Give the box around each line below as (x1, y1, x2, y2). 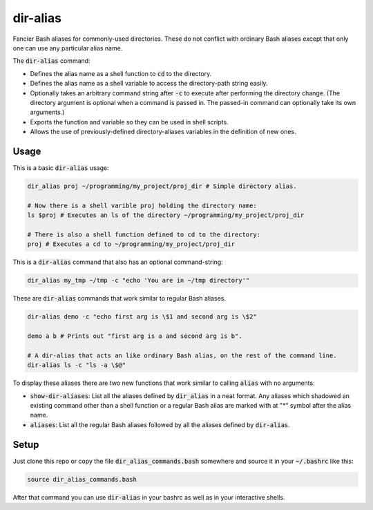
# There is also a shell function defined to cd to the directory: (27, 230, 261, 238)
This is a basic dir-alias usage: (12, 163, 109, 172)
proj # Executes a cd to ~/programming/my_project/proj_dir (27, 240, 236, 248)
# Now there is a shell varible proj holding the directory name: (27, 201, 257, 209)
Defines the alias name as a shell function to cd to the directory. (30, 69, 212, 77)
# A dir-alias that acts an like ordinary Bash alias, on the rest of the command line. (27, 351, 338, 359)
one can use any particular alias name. (12, 44, 123, 52)
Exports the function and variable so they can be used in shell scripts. (30, 117, 229, 126)
